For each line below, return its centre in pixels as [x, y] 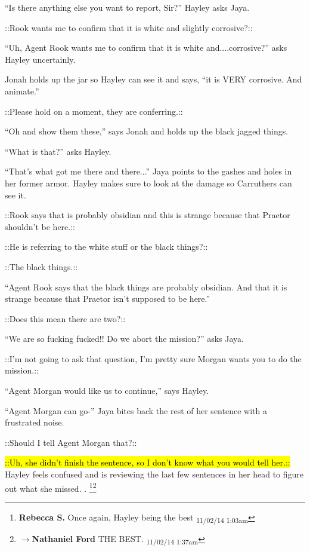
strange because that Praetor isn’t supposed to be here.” [108, 299]
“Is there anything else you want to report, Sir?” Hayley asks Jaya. [127, 7]
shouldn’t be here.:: [40, 226]
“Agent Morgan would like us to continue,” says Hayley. [107, 391]
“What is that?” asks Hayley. [58, 151]
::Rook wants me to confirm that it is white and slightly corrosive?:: [129, 27]
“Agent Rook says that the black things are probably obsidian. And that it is [146, 287]
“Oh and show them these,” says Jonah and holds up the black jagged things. [147, 131]
